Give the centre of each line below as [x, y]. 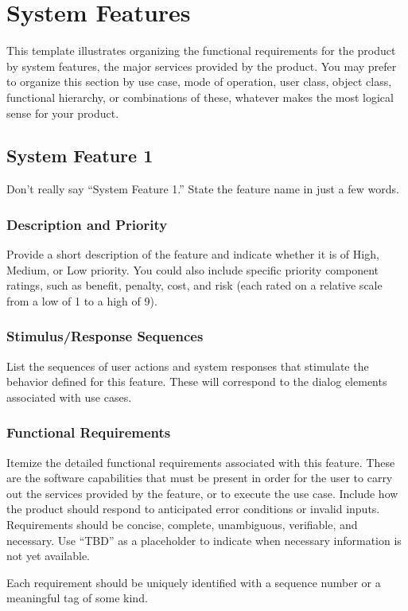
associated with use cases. [69, 397]
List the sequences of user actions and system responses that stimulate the [188, 366]
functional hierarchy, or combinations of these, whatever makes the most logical [200, 97]
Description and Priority [87, 224]
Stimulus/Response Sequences [105, 336]
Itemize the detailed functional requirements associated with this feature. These [201, 462]
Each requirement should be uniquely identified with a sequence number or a [194, 582]
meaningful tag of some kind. [77, 598]
